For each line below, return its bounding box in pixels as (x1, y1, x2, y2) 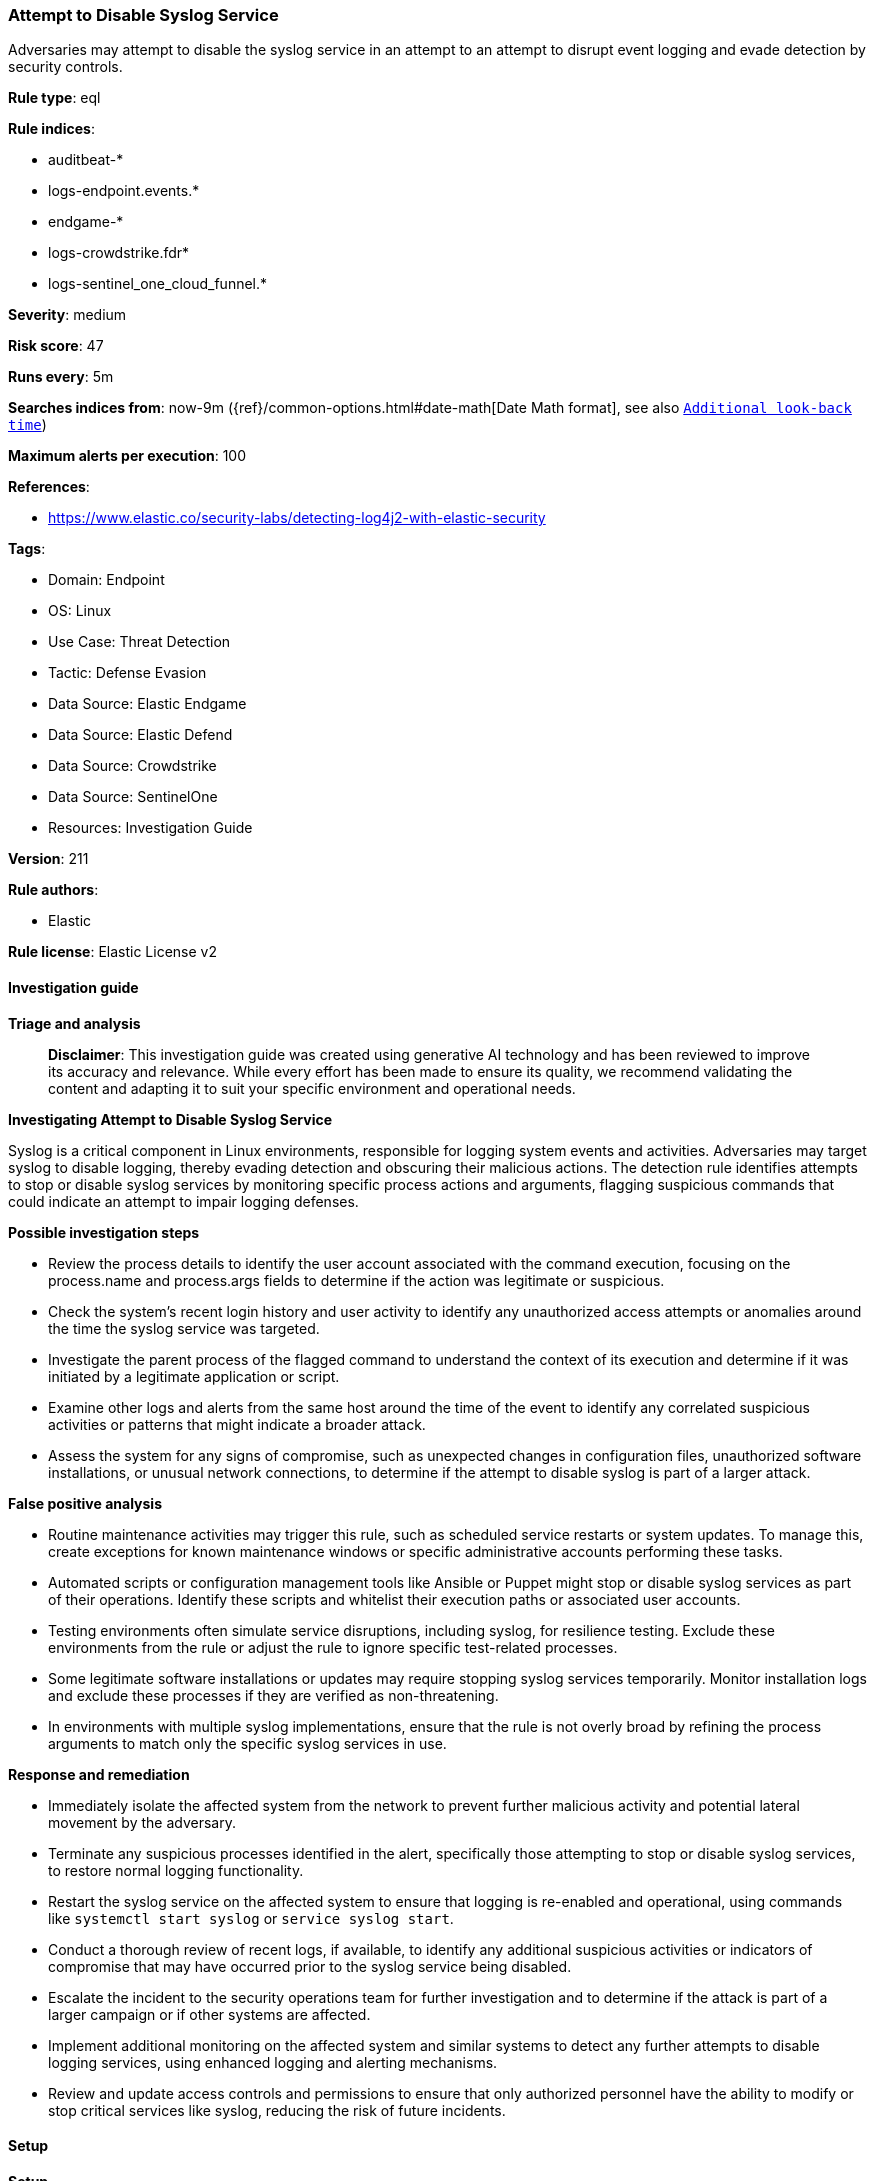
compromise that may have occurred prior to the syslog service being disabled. (48, 1957, 572, 1975)
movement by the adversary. (48, 1813, 236, 1831)
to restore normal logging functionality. (48, 1861, 304, 1879)
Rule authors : (8, 881, 99, 899)
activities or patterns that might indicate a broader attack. (48, 1415, 426, 1433)
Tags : (8, 540, 46, 558)
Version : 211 (8, 850, 89, 868)
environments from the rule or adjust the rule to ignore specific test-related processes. (48, 1638, 618, 1656)
